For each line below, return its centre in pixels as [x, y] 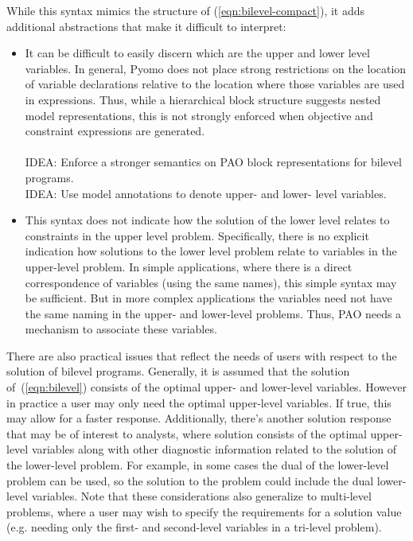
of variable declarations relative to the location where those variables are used [215, 84]
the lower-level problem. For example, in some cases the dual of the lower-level [198, 465]
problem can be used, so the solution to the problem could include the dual [190, 480]
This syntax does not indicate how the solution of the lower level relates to [207, 220]
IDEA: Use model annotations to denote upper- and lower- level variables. [206, 193]
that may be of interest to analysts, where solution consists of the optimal [187, 433]
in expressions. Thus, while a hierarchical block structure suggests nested [203, 99]
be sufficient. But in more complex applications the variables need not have [208, 298]
